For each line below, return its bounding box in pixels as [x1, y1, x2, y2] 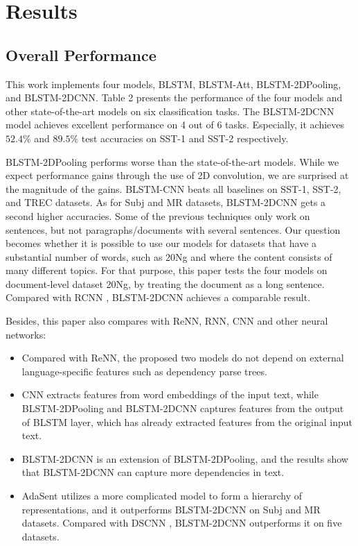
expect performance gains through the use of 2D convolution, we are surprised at [6, 168, 349, 182]
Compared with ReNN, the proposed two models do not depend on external [21, 350, 344, 365]
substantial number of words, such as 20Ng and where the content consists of [6, 249, 332, 264]
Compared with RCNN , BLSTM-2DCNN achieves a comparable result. [6, 290, 311, 305]
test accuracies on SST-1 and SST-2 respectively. [81, 130, 289, 145]
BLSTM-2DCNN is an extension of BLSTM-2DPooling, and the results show [21, 451, 348, 466]
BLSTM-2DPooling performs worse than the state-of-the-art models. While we [6, 154, 339, 169]
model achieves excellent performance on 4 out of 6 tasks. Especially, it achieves [6, 117, 345, 132]
